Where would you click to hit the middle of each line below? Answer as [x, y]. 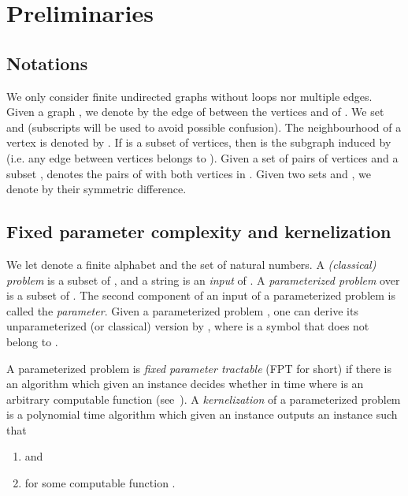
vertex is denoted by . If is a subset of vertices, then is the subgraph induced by [199, 142]
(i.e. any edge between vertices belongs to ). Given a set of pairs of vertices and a [202, 157]
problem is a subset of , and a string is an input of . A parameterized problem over [203, 280]
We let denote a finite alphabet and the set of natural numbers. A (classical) [191, 264]
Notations [47, 63]
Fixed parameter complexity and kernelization [199, 231]
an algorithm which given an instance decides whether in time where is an [185, 384]
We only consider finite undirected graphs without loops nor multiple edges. [189, 96]
